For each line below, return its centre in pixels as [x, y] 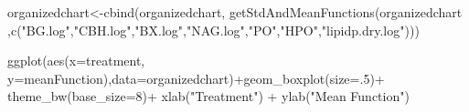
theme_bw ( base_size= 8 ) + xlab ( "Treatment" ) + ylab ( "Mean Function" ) [208, 96]
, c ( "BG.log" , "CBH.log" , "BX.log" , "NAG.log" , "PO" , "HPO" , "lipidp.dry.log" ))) [213, 30]
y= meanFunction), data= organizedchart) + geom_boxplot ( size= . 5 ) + [196, 78]
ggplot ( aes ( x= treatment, [76, 61]
